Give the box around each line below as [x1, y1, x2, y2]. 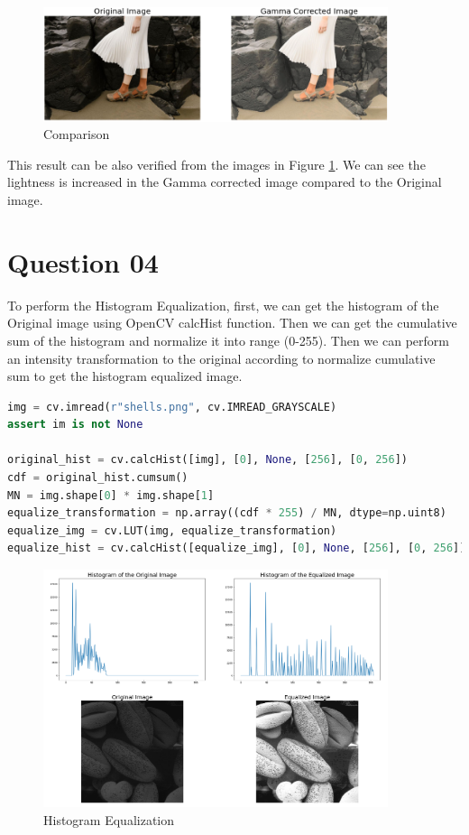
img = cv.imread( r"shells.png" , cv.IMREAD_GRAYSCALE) [7, 400, 337, 413]
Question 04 [7, 243, 159, 280]
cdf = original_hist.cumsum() [7, 471, 189, 485]
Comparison [43, 125, 110, 144]
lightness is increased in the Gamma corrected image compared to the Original [7, 172, 442, 191]
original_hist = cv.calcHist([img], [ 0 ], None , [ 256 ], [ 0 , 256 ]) [7, 453, 408, 467]
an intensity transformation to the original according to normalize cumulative [7, 348, 436, 367]
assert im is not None [7, 418, 143, 431]
